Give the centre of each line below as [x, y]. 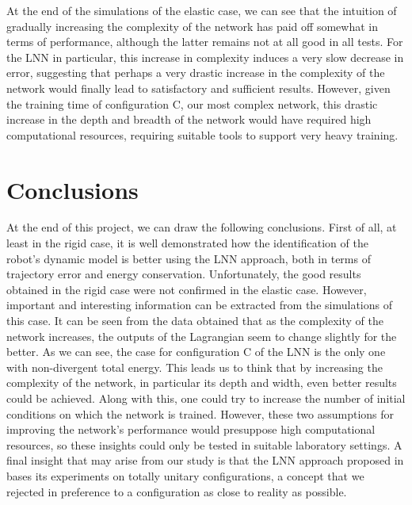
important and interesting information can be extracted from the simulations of [199, 305]
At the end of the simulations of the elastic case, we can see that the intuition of [202, 10]
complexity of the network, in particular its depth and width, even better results [202, 383]
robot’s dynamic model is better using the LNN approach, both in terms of [189, 258]
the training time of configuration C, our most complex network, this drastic [192, 103]
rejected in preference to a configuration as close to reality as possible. [177, 491]
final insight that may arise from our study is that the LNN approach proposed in [205, 460]
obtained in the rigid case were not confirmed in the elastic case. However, [187, 289]
